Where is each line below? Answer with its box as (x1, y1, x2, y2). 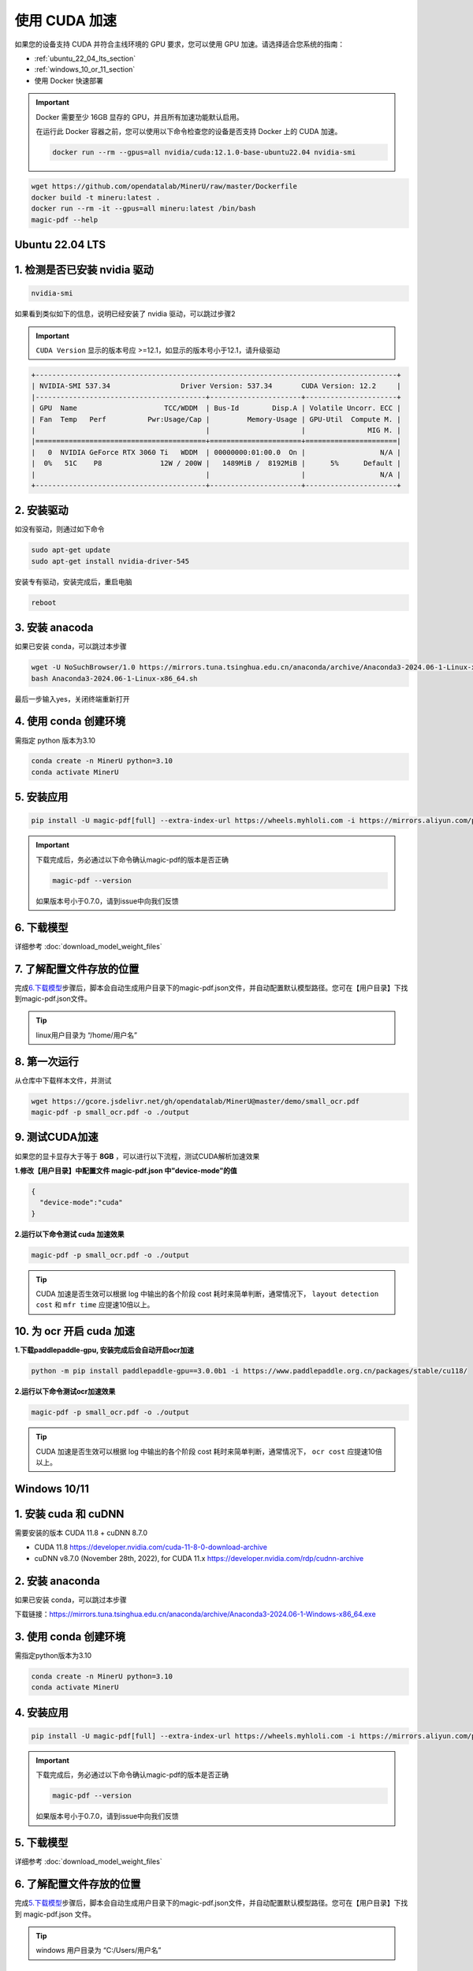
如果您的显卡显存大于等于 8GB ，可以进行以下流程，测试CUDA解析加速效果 (14, 1151, 260, 1161)
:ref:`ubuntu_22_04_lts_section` (34, 54, 136, 63)
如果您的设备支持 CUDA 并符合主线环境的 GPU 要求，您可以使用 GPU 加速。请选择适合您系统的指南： (14, 39, 345, 49)
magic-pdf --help (31, 215, 99, 224)
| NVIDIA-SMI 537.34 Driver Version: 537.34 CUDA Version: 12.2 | (31, 382, 401, 390)
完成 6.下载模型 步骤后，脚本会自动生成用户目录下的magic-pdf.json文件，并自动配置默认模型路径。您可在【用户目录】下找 (14, 982, 408, 993)
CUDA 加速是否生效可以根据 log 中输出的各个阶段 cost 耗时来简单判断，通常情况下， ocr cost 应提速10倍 (35, 1447, 382, 1456)
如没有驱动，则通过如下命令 (14, 524, 105, 534)
